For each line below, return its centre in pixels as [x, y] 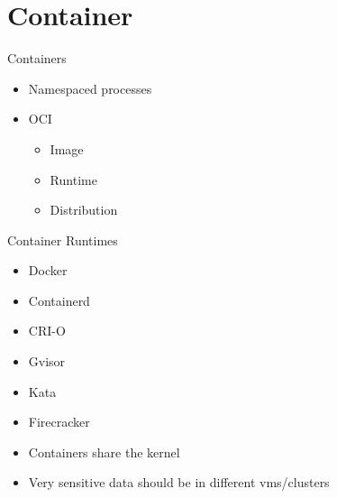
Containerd [59, 300]
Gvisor [47, 361]
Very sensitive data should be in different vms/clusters [179, 482]
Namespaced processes [90, 88]
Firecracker [59, 422]
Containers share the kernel [104, 452]
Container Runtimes [63, 240]
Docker [48, 270]
